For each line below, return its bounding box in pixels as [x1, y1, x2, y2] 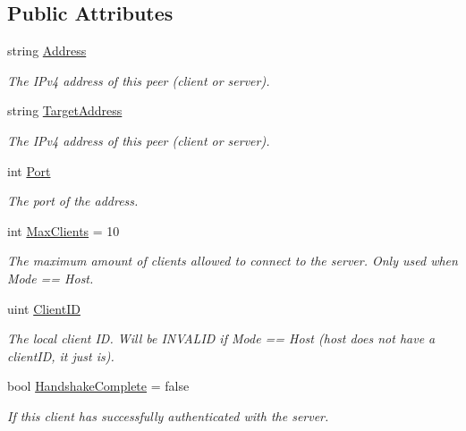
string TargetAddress [7, 101, 123, 120]
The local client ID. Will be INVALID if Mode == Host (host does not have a [7, 329, 436, 348]
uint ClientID [7, 299, 80, 317]
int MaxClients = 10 [7, 221, 120, 240]
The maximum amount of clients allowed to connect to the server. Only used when [7, 251, 458, 270]
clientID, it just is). [7, 346, 114, 365]
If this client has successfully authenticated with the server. [7, 406, 329, 425]
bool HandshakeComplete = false [7, 376, 190, 395]
